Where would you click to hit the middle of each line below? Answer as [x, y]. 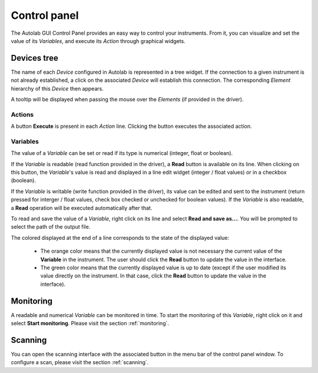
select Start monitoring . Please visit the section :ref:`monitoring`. [90, 324]
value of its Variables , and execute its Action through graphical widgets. [98, 41]
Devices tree [34, 58]
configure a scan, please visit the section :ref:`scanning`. [80, 362]
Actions [22, 114]
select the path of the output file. [51, 227]
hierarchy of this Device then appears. [57, 88]
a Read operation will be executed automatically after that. [82, 208]
